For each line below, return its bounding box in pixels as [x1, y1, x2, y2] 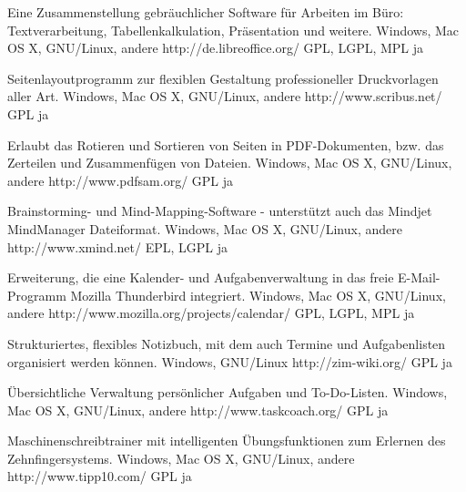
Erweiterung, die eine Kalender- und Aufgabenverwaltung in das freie [7, 268, 394, 287]
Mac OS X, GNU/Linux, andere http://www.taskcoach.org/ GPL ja [7, 400, 389, 419]
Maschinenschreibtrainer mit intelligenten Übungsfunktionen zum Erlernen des [7, 431, 446, 450]
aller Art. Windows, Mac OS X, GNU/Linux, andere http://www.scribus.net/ [7, 87, 442, 106]
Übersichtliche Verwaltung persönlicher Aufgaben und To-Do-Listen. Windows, [7, 383, 448, 402]
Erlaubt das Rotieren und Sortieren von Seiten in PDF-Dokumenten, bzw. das [7, 135, 444, 154]
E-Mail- [398, 268, 441, 287]
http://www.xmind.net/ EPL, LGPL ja [7, 237, 228, 256]
